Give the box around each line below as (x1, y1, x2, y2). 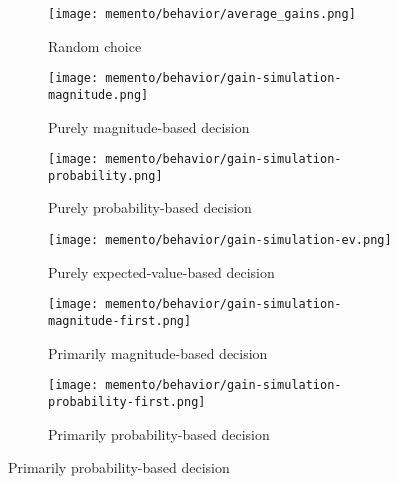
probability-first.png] (48, 394, 206, 409)
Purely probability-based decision (48, 197, 252, 218)
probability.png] (48, 168, 163, 183)
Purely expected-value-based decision (48, 261, 275, 282)
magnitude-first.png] (48, 313, 192, 328)
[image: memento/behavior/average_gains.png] (48, 7, 356, 21)
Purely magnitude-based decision (48, 116, 250, 137)
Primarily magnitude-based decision (48, 342, 268, 363)
